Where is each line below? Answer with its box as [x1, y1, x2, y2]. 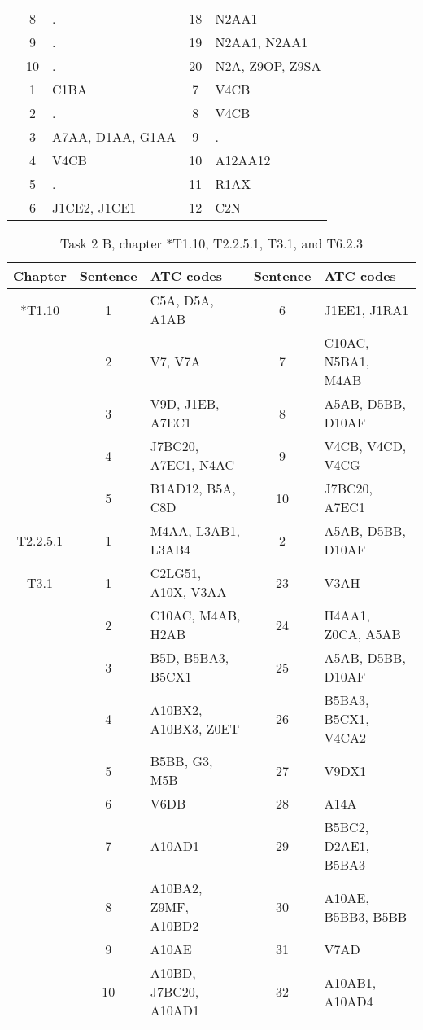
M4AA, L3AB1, [150, 521, 240, 540]
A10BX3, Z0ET [150, 718, 239, 738]
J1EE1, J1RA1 [324, 300, 409, 319]
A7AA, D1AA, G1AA [52, 127, 177, 146]
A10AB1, [324, 972, 377, 992]
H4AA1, [324, 606, 370, 625]
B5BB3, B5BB [324, 906, 408, 926]
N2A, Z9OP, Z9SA [215, 56, 321, 75]
